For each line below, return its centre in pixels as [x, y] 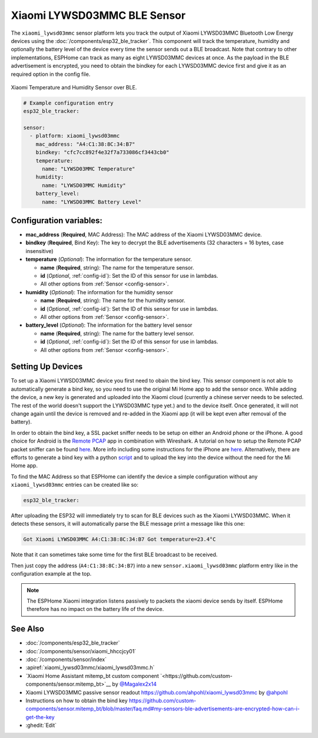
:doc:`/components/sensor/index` [66, 660]
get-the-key [40, 717]
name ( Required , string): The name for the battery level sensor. [117, 333]
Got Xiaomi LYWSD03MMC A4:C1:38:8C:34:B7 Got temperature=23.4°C [120, 539]
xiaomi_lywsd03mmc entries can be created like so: [74, 485]
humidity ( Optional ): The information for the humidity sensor [100, 292]
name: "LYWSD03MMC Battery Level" [92, 202]
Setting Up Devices [47, 367]
